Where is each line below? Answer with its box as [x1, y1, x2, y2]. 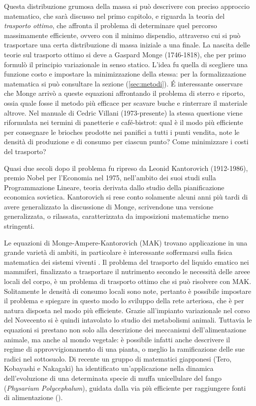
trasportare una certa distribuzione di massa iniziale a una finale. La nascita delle [4, 40, 250, 50]
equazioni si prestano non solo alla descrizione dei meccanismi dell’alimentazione [4, 325, 246, 334]
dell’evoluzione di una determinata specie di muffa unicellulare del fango [4, 372, 222, 383]
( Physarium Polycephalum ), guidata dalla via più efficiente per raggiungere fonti [4, 382, 246, 393]
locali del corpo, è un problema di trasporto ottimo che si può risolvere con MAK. [4, 276, 252, 286]
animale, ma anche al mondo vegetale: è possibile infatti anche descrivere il [4, 334, 230, 344]
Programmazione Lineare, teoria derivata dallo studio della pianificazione [4, 182, 224, 192]
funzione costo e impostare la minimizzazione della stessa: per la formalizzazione [4, 69, 246, 79]
